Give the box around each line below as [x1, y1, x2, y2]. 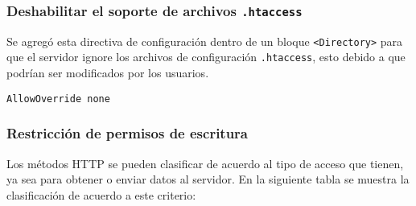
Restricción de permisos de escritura [6, 123, 249, 143]
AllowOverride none [6, 93, 110, 105]
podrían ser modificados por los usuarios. [6, 64, 209, 81]
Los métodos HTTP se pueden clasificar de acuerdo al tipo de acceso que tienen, [6, 154, 404, 171]
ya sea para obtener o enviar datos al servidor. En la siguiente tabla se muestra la [6, 171, 410, 187]
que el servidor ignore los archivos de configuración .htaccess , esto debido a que [6, 48, 406, 65]
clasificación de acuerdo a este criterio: [6, 186, 196, 203]
